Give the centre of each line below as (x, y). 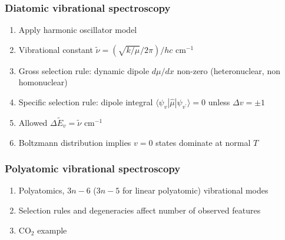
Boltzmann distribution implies (75, 142)
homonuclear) (43, 82)
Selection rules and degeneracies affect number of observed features (140, 210)
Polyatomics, (42, 190)
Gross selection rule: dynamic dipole (84, 70)
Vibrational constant (56, 49)
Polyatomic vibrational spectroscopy (93, 169)
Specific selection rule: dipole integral (86, 102)
